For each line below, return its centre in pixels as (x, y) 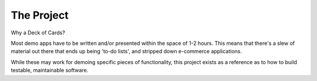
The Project (40, 15)
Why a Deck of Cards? (38, 33)
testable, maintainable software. (50, 71)
